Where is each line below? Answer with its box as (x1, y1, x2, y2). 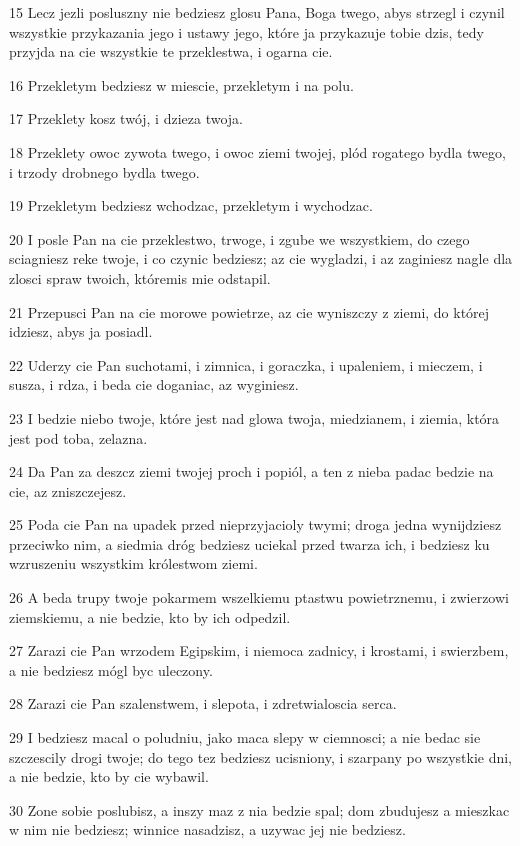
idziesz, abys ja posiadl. (9, 321, 153, 342)
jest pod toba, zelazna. (9, 427, 148, 448)
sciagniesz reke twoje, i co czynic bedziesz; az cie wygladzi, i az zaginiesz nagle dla (9, 248, 513, 269)
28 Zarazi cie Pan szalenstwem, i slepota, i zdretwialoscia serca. (9, 693, 397, 714)
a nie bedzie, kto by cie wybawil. (9, 766, 209, 787)
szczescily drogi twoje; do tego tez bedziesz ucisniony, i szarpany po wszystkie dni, (9, 746, 513, 767)
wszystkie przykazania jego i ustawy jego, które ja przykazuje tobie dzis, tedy (9, 21, 484, 42)
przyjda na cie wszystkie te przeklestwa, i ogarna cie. (9, 41, 333, 62)
